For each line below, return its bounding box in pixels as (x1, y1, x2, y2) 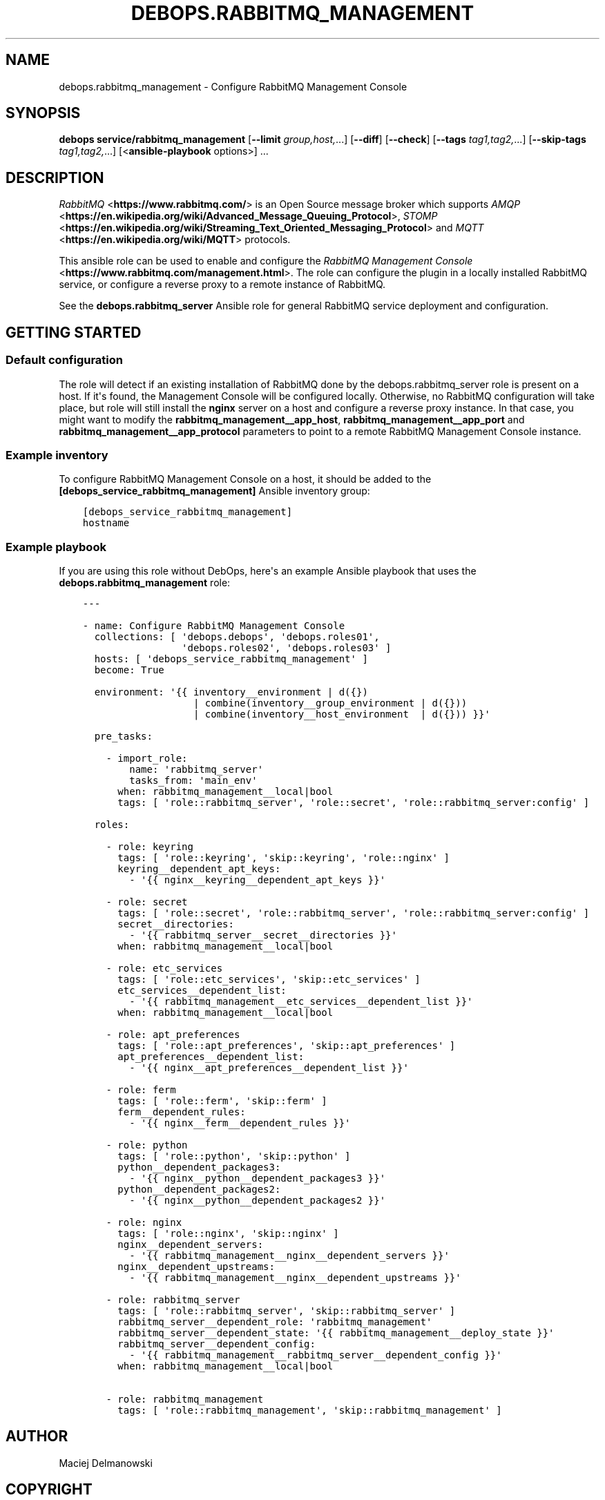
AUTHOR (6, 1427, 68, 1445)
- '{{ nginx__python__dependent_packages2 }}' (129, 1195, 386, 1206)
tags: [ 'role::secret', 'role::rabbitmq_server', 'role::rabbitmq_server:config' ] (117, 907, 590, 919)
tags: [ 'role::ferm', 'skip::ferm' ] (117, 1095, 327, 1106)
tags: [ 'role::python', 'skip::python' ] (117, 1151, 351, 1162)
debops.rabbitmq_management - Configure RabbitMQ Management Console (59, 80, 407, 93)
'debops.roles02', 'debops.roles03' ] (182, 642, 392, 653)
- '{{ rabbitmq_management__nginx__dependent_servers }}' (129, 1250, 450, 1261)
